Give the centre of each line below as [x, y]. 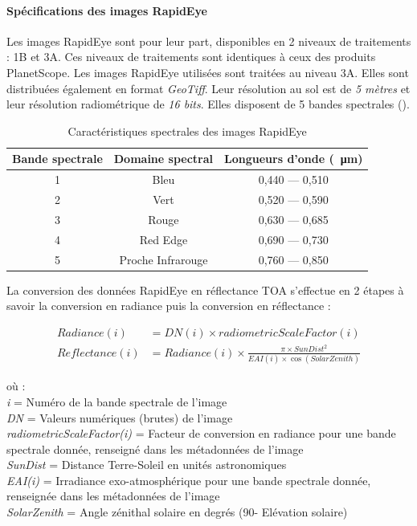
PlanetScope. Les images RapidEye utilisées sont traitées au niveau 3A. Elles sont [208, 72]
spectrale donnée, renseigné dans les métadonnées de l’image [155, 449]
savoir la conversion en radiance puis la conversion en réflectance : [169, 306]
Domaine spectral [164, 159]
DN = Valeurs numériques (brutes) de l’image [120, 417]
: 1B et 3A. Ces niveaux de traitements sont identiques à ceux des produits [191, 57]
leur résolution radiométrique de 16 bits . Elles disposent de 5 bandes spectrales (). [208, 104]
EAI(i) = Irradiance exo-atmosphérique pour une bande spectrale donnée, [189, 480]
